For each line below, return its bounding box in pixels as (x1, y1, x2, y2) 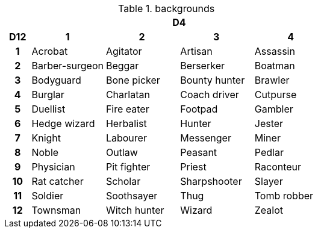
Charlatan (105, 89, 150, 101)
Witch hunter (105, 204, 164, 216)
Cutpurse (254, 89, 297, 101)
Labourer (105, 132, 147, 144)
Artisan (180, 45, 213, 57)
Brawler (254, 74, 290, 86)
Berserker (180, 60, 225, 72)
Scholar (105, 175, 141, 187)
